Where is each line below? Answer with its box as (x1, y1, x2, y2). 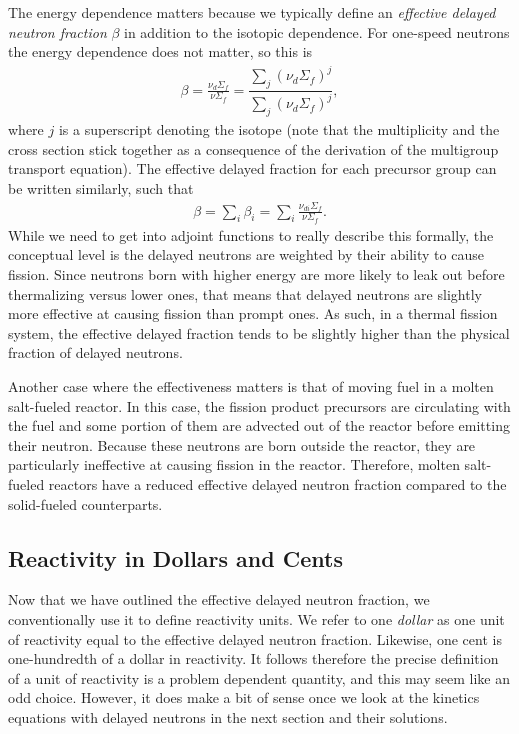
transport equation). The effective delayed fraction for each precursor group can (8, 158, 497, 179)
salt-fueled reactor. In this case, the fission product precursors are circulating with (8, 395, 511, 416)
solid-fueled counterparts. (8, 493, 163, 514)
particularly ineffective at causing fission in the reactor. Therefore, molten (8, 454, 460, 475)
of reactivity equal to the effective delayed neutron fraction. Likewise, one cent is (8, 628, 502, 649)
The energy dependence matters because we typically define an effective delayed (8, 2, 496, 22)
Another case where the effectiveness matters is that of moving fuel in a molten (8, 376, 494, 397)
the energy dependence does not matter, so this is (8, 41, 313, 62)
